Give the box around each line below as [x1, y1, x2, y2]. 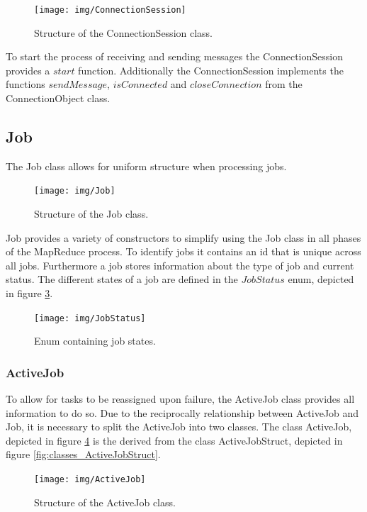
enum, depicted [288, 272, 354, 286]
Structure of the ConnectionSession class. [34, 25, 213, 40]
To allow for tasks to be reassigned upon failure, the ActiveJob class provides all [6, 391, 355, 406]
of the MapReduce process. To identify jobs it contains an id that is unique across [6, 244, 361, 259]
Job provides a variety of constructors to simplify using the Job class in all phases [6, 230, 361, 245]
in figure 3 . [6, 286, 53, 301]
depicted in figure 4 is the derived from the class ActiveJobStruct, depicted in [6, 433, 343, 447]
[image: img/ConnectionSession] [34, 5, 186, 15]
